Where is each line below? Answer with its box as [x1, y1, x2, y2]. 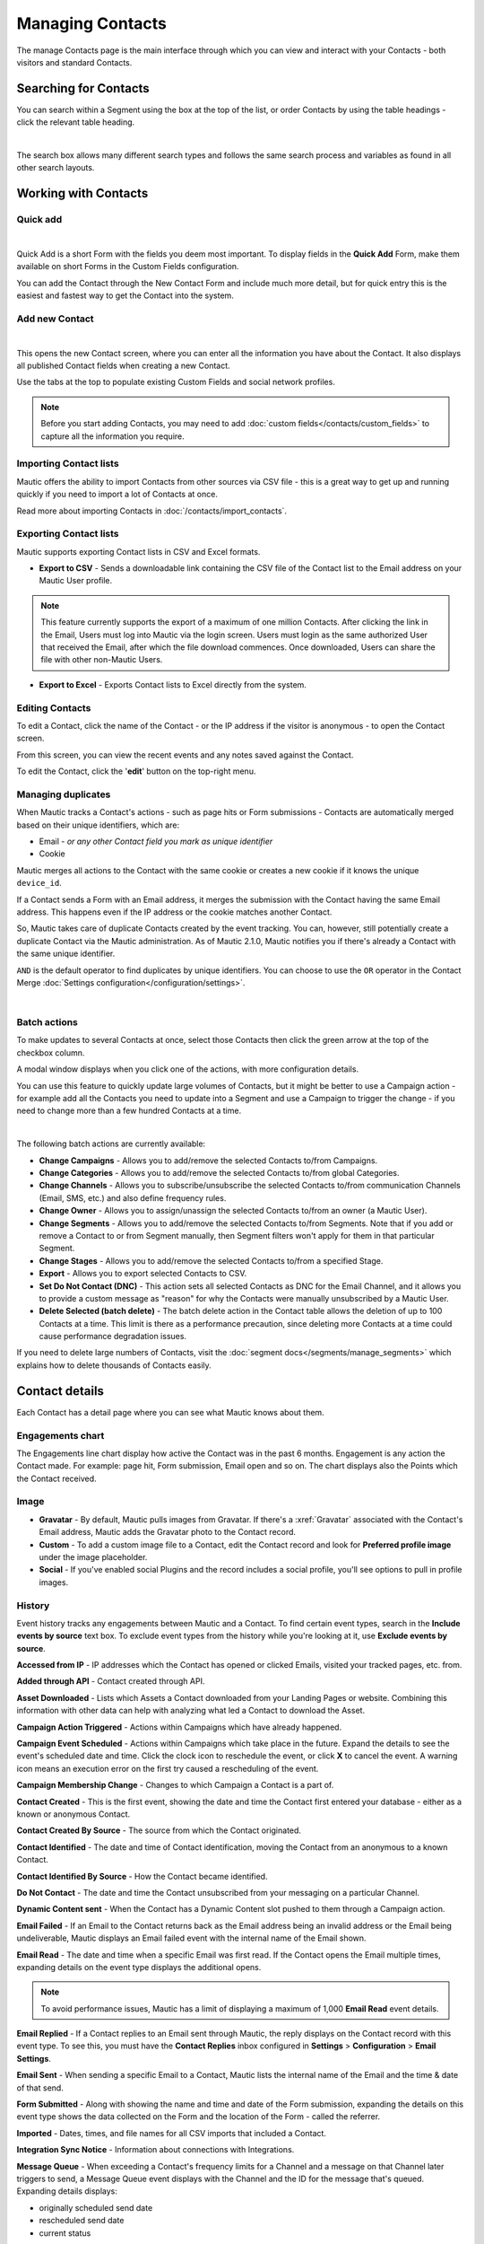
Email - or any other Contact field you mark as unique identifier [39, 836, 273, 847]
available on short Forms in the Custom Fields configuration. [16, 261, 239, 272]
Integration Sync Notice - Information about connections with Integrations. [16, 2144, 295, 2155]
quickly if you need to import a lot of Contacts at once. [16, 489, 219, 500]
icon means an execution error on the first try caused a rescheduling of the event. [16, 1763, 319, 1774]
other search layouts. [16, 162, 95, 173]
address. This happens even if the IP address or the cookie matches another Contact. [16, 907, 333, 917]
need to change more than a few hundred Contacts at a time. [16, 1105, 242, 1117]
